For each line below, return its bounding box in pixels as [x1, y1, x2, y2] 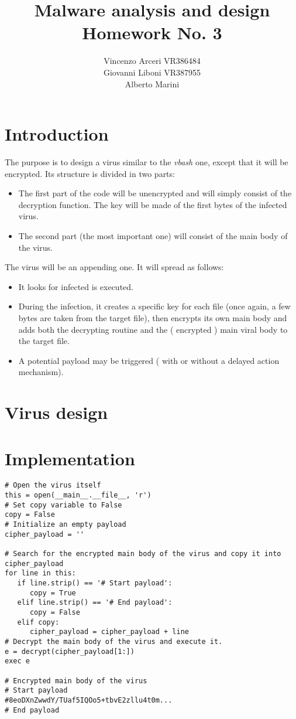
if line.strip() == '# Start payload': [17, 579, 173, 587]
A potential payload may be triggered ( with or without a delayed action [18, 354, 280, 366]
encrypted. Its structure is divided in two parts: [5, 167, 175, 179]
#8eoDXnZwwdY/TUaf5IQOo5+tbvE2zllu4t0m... [5, 696, 173, 704]
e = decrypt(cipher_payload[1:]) [5, 647, 135, 656]
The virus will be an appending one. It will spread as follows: [5, 261, 224, 273]
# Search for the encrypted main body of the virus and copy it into [5, 550, 281, 558]
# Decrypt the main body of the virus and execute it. [5, 637, 223, 646]
